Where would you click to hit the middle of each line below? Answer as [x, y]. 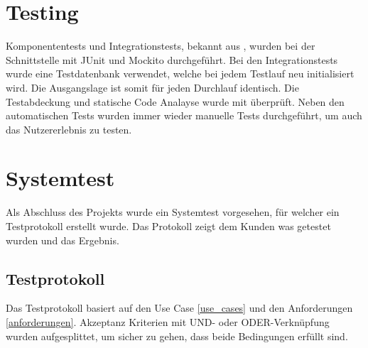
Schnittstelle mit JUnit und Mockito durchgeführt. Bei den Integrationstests [172, 59]
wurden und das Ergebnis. [63, 240]
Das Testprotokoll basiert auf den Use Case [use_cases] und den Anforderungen [179, 308]
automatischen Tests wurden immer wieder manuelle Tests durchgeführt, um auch [184, 115]
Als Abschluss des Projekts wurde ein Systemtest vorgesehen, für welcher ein [173, 212]
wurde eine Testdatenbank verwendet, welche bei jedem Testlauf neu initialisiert [180, 74]
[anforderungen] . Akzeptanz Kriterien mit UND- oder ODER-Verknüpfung [168, 321]
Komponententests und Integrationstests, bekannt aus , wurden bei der [161, 46]
